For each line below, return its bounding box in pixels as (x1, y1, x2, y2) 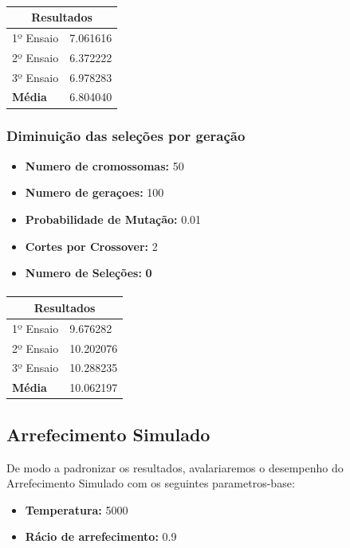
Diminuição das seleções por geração (6, 126, 246, 146)
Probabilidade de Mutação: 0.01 (25, 210, 202, 227)
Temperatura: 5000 (25, 501, 128, 518)
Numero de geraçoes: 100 (25, 184, 164, 201)
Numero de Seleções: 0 (25, 264, 152, 281)
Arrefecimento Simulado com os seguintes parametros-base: (6, 475, 295, 491)
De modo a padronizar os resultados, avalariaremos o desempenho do (6, 459, 344, 476)
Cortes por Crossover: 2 (25, 237, 158, 254)
